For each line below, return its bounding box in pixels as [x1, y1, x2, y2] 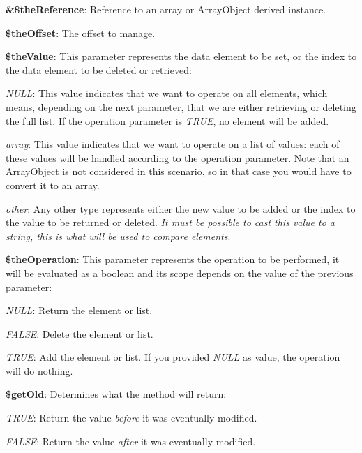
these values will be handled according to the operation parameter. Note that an [6, 150, 349, 165]
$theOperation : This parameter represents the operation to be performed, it [6, 252, 340, 267]
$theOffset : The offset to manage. [6, 25, 156, 40]
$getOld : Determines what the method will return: [6, 387, 227, 401]
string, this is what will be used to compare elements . [6, 228, 231, 243]
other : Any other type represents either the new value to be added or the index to [6, 201, 356, 216]
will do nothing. [6, 363, 73, 378]
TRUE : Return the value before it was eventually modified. [6, 410, 257, 425]
